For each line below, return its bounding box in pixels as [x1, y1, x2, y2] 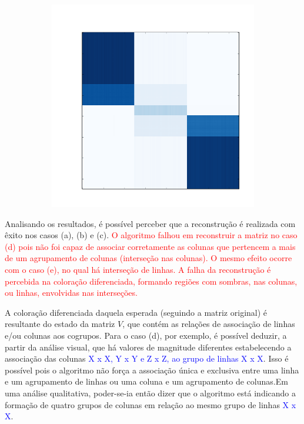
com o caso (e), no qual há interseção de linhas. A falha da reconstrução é [5, 263, 271, 275]
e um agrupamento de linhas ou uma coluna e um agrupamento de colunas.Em [5, 375, 288, 388]
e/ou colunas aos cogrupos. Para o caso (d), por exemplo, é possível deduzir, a [5, 329, 287, 341]
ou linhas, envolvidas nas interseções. [5, 286, 138, 299]
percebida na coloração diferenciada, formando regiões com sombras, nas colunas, [5, 275, 298, 287]
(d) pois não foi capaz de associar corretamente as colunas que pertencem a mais [5, 240, 296, 252]
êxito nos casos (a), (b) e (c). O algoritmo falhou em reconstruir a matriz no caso [5, 229, 298, 241]
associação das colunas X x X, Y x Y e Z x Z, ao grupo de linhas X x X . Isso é [5, 352, 289, 365]
